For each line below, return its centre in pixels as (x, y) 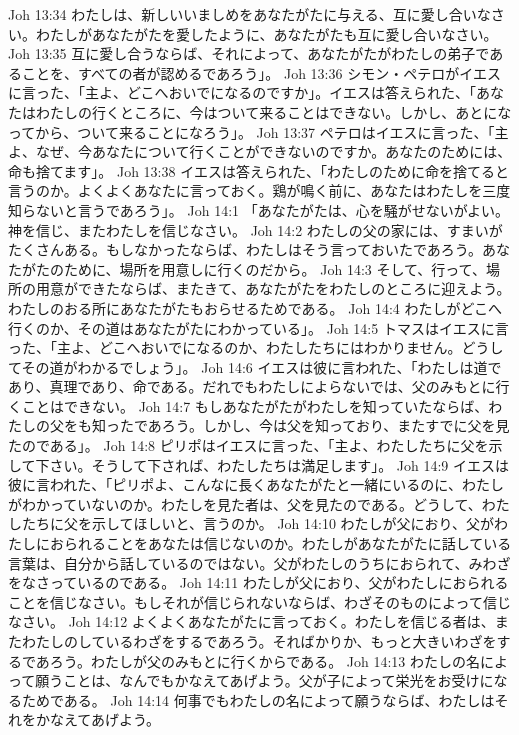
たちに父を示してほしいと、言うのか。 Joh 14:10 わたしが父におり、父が (258, 523)
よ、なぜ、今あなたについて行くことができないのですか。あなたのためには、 (260, 151)
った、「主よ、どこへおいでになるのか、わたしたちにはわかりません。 (235, 347)
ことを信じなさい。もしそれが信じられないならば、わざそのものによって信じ (259, 601)
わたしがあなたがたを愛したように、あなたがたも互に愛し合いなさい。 (266, 33)
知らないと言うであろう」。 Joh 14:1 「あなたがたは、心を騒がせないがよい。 (259, 209)
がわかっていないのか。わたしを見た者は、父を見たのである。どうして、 (245, 503)
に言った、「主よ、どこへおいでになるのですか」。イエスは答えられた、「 (242, 92)
